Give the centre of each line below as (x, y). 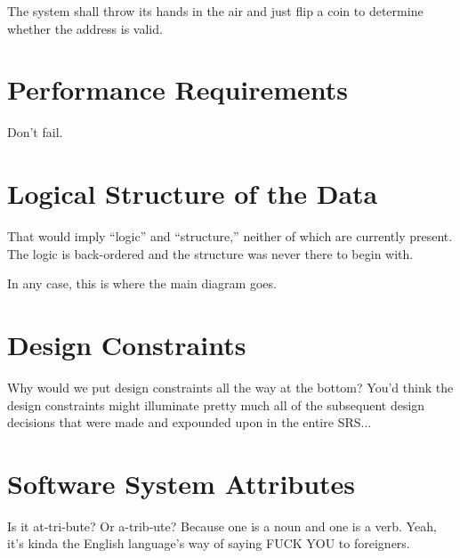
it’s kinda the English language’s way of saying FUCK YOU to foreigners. (209, 543)
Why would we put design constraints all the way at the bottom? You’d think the (230, 387)
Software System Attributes (182, 483)
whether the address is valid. (85, 28)
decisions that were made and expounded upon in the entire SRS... (190, 422)
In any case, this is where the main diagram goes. (142, 283)
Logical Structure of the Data (193, 194)
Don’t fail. (35, 132)
